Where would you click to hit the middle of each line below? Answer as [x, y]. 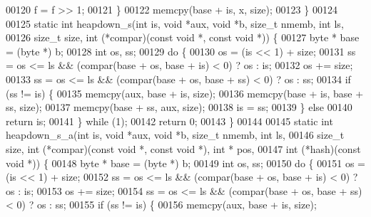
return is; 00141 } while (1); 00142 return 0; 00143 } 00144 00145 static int [169, 121]
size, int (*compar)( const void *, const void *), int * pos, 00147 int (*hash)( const [183, 148]
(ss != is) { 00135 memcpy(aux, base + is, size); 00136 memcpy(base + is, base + [185, 93]
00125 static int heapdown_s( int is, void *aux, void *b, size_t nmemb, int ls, [175, 23]
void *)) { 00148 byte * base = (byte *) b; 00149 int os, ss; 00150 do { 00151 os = [185, 163]
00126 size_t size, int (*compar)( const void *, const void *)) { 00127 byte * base [183, 37]
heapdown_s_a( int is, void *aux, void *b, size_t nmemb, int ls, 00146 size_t [175, 135]
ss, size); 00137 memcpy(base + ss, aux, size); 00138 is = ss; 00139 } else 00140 [179, 107]
